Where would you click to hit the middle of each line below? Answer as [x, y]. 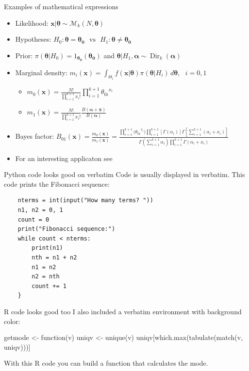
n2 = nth [46, 277]
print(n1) [47, 248]
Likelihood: [32, 23]
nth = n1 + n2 [54, 258]
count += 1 [49, 286]
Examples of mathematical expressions [61, 6]
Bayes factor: [35, 136]
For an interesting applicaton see [64, 158]
